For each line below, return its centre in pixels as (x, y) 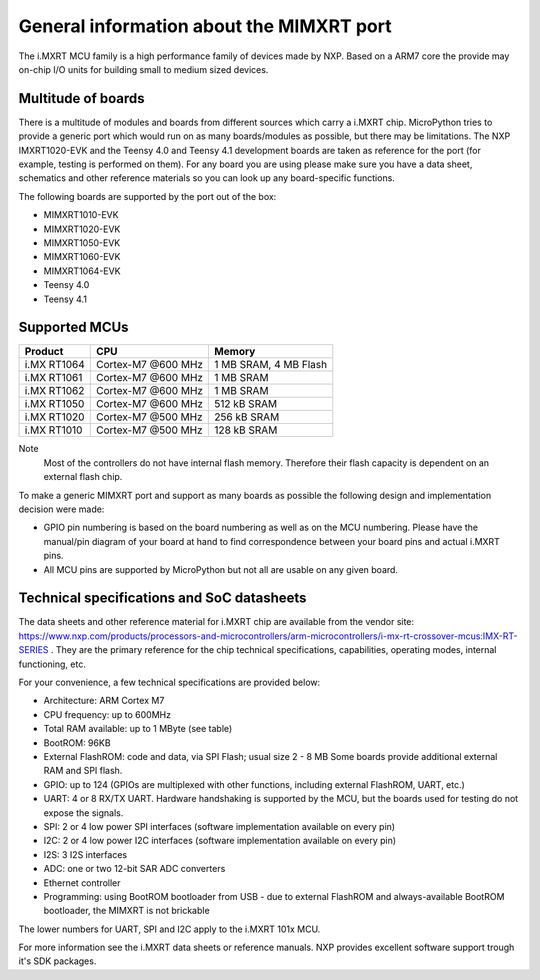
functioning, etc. (52, 664)
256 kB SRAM (247, 417)
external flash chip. (83, 477)
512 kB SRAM (246, 404)
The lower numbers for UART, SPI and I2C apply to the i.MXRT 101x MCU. (169, 929)
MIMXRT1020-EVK (82, 229)
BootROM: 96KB (77, 742)
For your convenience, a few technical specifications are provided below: (169, 682)
